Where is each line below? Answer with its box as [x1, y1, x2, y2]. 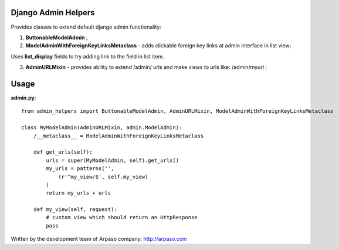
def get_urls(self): [33, 149, 93, 155]
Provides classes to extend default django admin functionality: [11, 23, 161, 30]
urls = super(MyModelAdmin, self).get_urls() [46, 157, 179, 164]
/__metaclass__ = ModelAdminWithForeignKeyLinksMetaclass [33, 132, 204, 139]
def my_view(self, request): [33, 206, 117, 213]
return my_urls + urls [46, 190, 111, 196]
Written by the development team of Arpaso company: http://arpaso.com [11, 236, 187, 243]
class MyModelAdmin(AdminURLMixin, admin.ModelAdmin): [21, 124, 182, 131]
